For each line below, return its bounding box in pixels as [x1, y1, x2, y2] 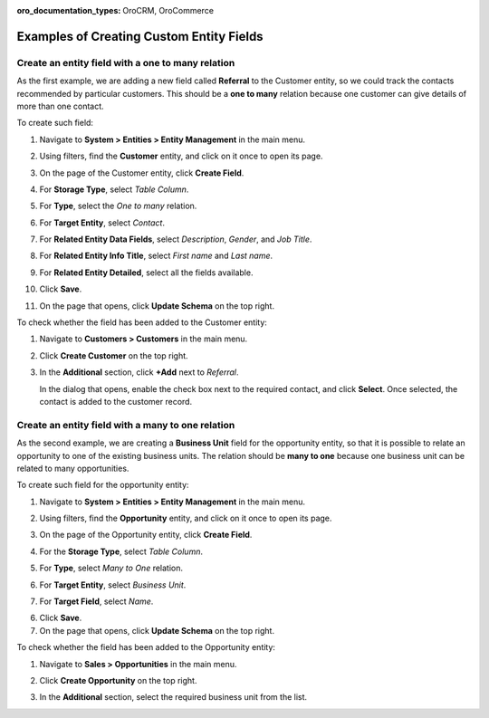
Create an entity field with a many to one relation [16, 418, 235, 431]
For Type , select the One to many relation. [39, 200, 197, 212]
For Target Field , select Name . [39, 596, 154, 607]
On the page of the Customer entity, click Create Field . [39, 168, 244, 178]
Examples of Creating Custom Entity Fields [16, 28, 264, 44]
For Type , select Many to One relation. [39, 562, 184, 574]
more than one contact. [16, 101, 104, 111]
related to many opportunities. [16, 463, 129, 474]
